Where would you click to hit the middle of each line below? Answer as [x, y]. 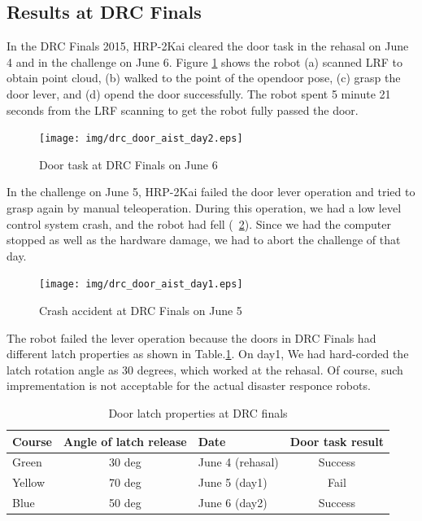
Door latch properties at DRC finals [198, 413]
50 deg [125, 503]
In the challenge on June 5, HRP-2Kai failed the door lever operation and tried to [211, 192]
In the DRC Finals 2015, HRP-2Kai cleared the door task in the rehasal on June [208, 46]
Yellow [29, 482]
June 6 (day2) [233, 503]
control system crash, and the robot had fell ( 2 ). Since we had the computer [199, 223]
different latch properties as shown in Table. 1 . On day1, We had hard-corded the [208, 354]
